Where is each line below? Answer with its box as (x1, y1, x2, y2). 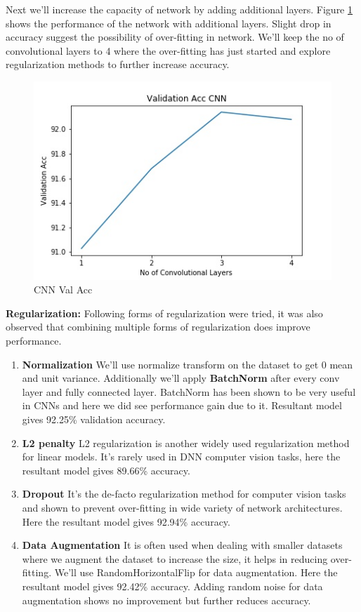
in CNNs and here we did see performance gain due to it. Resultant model (22, 398, 342, 413)
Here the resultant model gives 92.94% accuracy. (22, 514, 230, 528)
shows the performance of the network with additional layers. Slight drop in (6, 15, 332, 30)
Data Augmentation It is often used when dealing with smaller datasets (22, 538, 343, 552)
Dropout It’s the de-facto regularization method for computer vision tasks (22, 486, 346, 501)
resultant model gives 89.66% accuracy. (22, 463, 190, 477)
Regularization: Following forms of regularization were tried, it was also (6, 305, 323, 320)
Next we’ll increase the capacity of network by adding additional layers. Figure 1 (6, 2, 353, 16)
